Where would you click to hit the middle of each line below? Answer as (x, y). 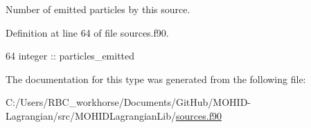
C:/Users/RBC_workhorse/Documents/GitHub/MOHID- (128, 102)
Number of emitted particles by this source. (98, 9)
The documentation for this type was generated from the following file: (156, 79)
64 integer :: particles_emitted (70, 56)
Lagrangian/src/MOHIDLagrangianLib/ (91, 115)
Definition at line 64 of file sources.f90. (87, 32)
